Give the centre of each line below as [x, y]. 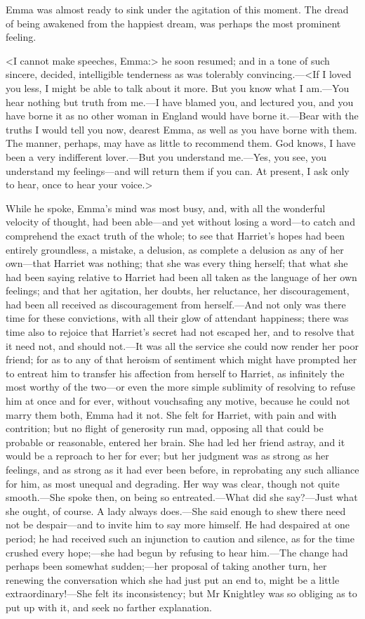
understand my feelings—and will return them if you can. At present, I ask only [178, 170]
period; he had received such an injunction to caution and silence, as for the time [180, 538]
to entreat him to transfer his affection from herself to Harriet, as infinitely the [175, 373]
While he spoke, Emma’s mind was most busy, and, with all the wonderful [166, 208]
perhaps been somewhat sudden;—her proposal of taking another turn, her [166, 566]
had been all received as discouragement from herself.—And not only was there [176, 304]
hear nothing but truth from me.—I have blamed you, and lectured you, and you [180, 102]
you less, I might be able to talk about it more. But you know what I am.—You [178, 87]
